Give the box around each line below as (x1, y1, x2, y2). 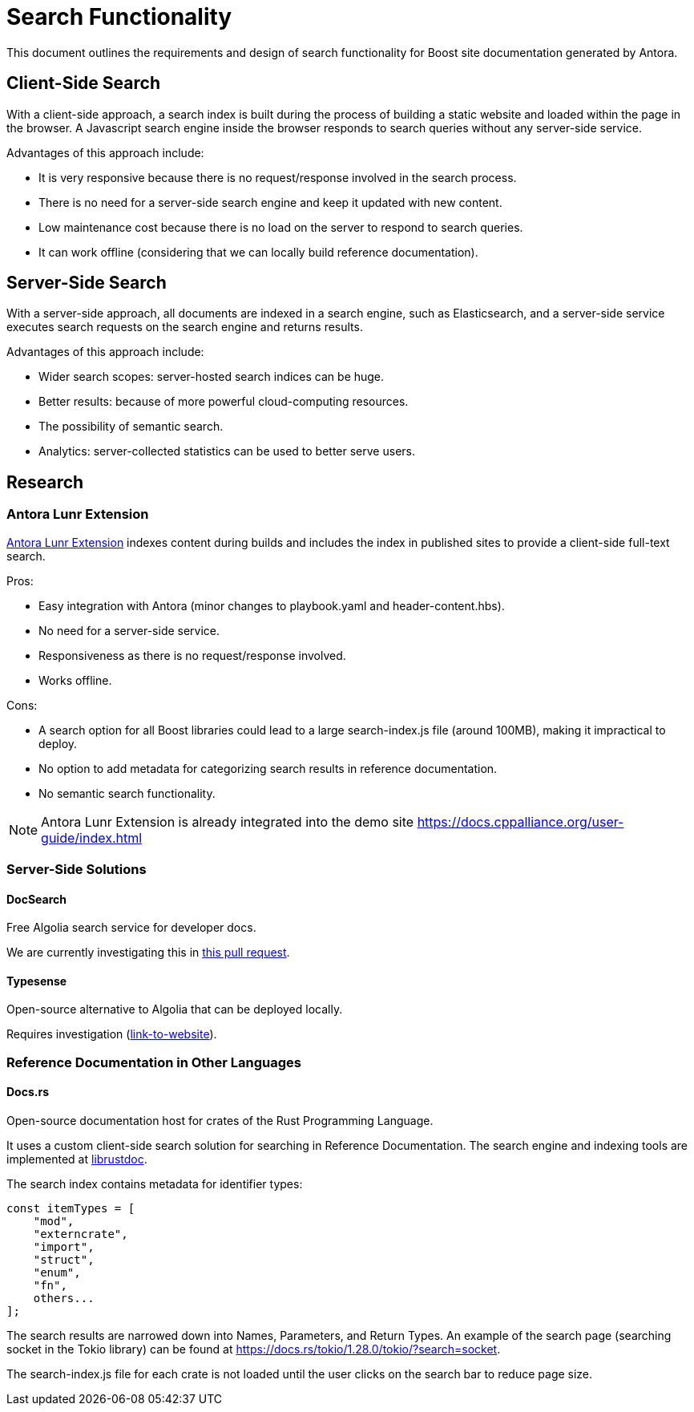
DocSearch (6, 892, 67, 906)
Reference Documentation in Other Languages (6, 1054, 302, 1070)
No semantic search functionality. (38, 786, 216, 800)
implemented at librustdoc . (6, 1152, 147, 1167)
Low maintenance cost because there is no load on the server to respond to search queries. (38, 220, 523, 234)
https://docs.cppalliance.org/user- (417, 813, 624, 830)
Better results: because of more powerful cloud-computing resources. (38, 394, 409, 409)
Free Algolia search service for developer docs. (6, 920, 256, 935)
